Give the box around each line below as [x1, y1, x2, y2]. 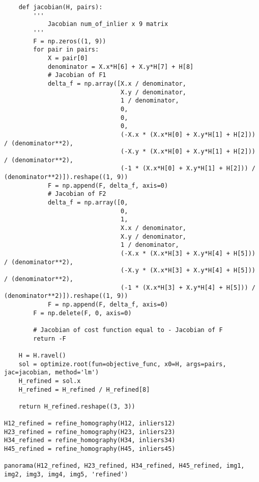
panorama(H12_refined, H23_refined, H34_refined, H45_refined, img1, [4, 462, 245, 470]
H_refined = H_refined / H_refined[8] [18, 386, 150, 393]
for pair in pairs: [33, 46, 99, 54]
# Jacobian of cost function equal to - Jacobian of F [33, 326, 223, 334]
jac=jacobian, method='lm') [4, 369, 99, 376]
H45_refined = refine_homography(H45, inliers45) [4, 445, 176, 453]
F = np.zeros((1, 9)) [33, 37, 106, 45]
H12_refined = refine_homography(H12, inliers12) [4, 420, 176, 427]
